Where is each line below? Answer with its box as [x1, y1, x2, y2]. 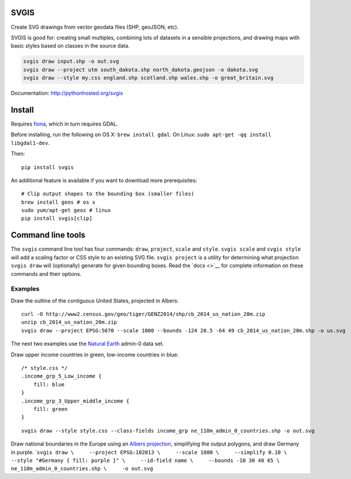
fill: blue [33, 381, 65, 387]
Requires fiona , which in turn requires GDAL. [11, 120, 118, 127]
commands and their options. [11, 270, 82, 277]
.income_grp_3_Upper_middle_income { [21, 397, 130, 404]
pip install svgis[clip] [21, 215, 93, 222]
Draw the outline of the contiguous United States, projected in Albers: [11, 297, 179, 304]
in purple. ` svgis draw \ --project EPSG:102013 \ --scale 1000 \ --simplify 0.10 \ [11, 448, 287, 456]
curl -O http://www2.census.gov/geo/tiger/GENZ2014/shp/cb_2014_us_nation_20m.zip [21, 311, 265, 318]
